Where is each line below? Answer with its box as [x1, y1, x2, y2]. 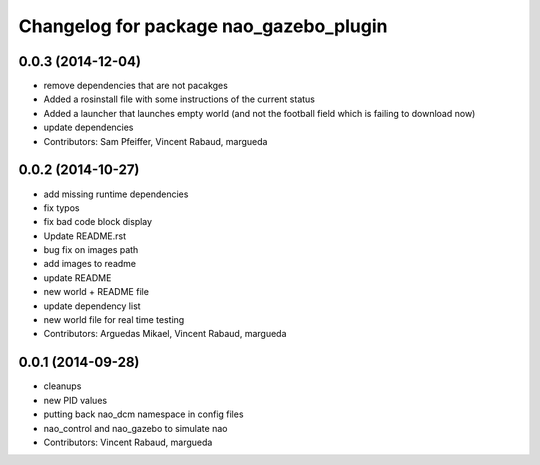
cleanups [43, 380, 82, 392]
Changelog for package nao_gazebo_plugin [18, 15, 388, 37]
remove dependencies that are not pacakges [43, 80, 229, 92]
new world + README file [43, 286, 150, 298]
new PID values [43, 394, 108, 406]
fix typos [43, 201, 80, 214]
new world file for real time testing [43, 314, 185, 326]
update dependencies [43, 121, 134, 134]
